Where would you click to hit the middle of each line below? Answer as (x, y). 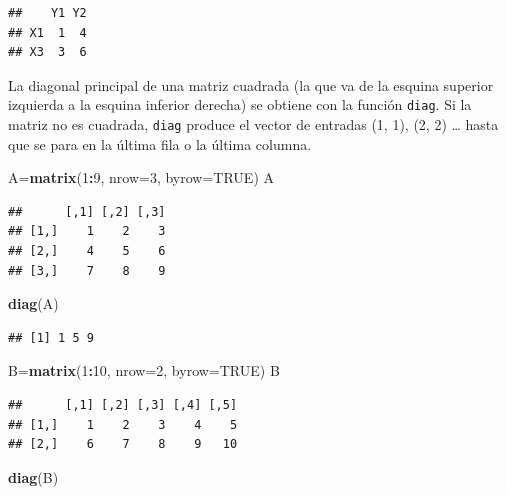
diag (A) (33, 303)
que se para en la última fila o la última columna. (160, 143)
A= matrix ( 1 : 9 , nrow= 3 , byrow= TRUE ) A (141, 177)
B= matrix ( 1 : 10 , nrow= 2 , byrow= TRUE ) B (144, 370)
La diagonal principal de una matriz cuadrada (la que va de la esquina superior (251, 84)
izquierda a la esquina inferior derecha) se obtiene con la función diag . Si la (240, 104)
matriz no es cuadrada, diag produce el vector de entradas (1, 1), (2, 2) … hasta (253, 124)
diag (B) (33, 476)
